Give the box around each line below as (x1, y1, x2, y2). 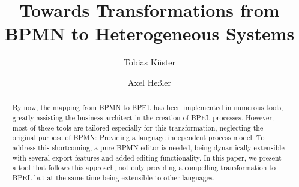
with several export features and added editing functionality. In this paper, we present (12, 152, 282, 162)
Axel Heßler (128, 76, 171, 88)
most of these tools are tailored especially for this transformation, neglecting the (12, 122, 264, 132)
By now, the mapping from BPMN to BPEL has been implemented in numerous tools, (12, 102, 283, 113)
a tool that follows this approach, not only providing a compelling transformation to (12, 162, 276, 173)
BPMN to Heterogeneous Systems (4, 21, 295, 46)
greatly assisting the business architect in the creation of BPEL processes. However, (12, 112, 274, 122)
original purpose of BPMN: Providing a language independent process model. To (12, 132, 265, 143)
